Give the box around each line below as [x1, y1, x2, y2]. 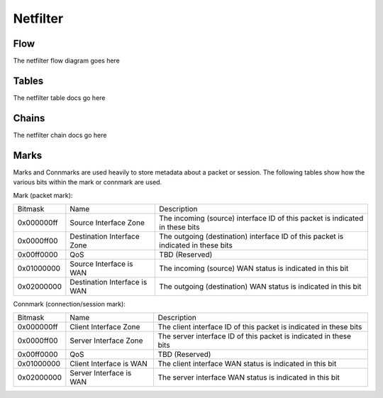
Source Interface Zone [70, 217, 145, 227]
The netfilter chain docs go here [13, 131, 107, 139]
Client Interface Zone [70, 322, 140, 332]
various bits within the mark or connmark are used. [13, 178, 162, 187]
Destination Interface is [70, 277, 148, 287]
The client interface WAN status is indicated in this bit [157, 359, 337, 369]
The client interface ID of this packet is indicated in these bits [157, 322, 362, 332]
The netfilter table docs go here [13, 93, 106, 102]
